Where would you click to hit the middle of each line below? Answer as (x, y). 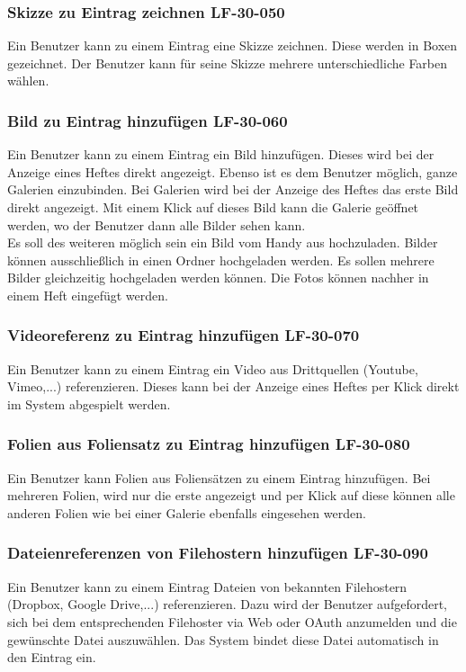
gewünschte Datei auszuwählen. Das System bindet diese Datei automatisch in (223, 639)
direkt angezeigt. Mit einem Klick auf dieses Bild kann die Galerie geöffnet (213, 207)
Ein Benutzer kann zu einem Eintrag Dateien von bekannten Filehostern (207, 586)
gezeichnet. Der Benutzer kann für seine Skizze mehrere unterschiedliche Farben (228, 63)
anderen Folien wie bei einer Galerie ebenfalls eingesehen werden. (187, 512)
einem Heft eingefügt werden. (88, 295)
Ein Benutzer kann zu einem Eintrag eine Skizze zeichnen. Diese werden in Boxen (233, 45)
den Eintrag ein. (52, 657)
